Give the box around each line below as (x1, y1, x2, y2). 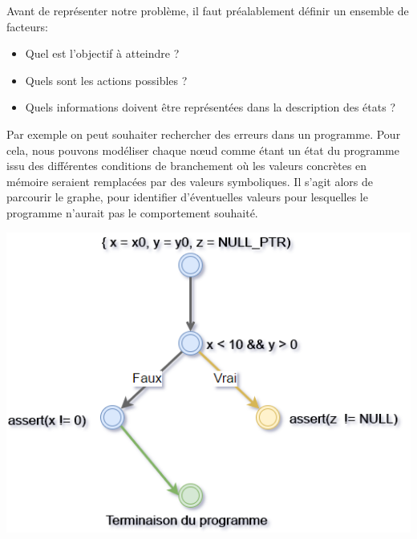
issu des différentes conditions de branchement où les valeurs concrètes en (6, 157, 367, 174)
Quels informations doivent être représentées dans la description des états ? (25, 99, 396, 115)
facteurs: (6, 18, 48, 34)
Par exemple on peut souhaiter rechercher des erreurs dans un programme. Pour (6, 125, 401, 142)
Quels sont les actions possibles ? (25, 71, 188, 88)
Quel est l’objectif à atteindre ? (25, 45, 180, 62)
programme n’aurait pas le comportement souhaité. (6, 204, 258, 221)
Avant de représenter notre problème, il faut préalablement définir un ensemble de (6, 2, 409, 18)
